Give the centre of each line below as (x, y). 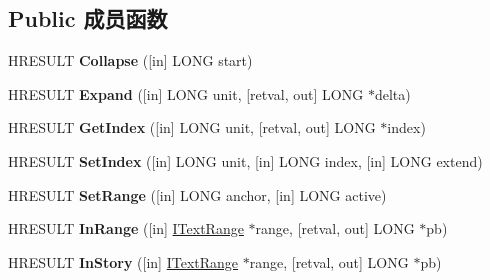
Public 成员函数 (88, 18)
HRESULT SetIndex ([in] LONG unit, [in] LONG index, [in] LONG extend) (245, 160)
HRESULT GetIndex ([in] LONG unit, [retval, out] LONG (192, 127)
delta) (392, 93)
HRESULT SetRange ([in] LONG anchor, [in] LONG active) (197, 194)
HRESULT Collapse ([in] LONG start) (130, 60)
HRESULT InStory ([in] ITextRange (123, 261)
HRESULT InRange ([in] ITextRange (126, 228)
